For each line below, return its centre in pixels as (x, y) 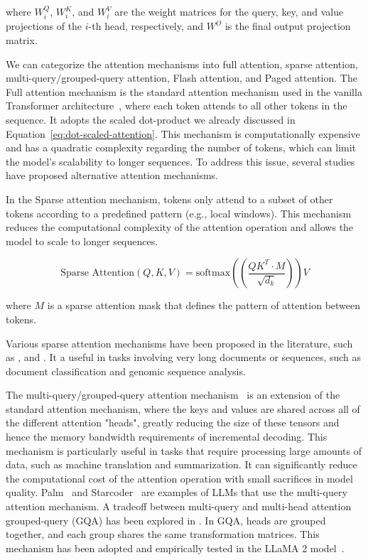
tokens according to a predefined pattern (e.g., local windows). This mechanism (179, 213)
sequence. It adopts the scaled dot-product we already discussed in (151, 119)
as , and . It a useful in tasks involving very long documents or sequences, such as (184, 357)
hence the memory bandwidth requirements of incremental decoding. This (167, 437)
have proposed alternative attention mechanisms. (112, 175)
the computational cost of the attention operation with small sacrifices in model (179, 478)
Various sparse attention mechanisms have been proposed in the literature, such (179, 343)
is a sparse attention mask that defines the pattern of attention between (204, 305)
